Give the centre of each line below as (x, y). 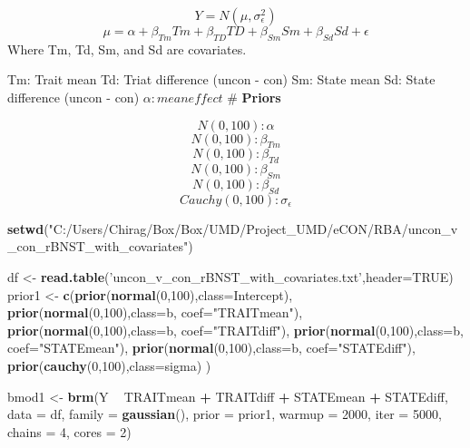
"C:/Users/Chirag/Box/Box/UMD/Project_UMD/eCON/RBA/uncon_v (253, 228)
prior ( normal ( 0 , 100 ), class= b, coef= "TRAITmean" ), (155, 312)
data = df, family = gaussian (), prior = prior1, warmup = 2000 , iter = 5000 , (225, 414)
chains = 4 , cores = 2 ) (69, 431)
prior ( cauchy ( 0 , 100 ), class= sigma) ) (109, 365)
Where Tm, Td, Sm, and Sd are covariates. (127, 49)
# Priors (254, 97)
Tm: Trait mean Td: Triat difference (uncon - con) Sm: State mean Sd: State (221, 79)
